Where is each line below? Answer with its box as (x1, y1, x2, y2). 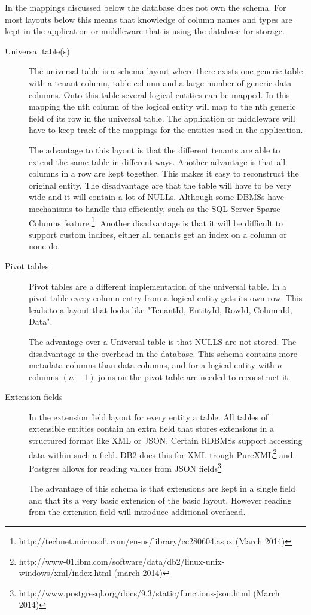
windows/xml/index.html (19, 566, 111, 579)
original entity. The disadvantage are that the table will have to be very (29, 178, 292, 191)
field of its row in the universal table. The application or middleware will (29, 111, 295, 124)
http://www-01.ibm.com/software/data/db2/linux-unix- (19, 555, 225, 567)
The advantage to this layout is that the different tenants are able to (29, 143, 280, 156)
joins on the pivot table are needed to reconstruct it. (98, 370, 291, 383)
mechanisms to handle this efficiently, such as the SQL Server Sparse (29, 202, 280, 214)
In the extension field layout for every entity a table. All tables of (29, 410, 269, 423)
